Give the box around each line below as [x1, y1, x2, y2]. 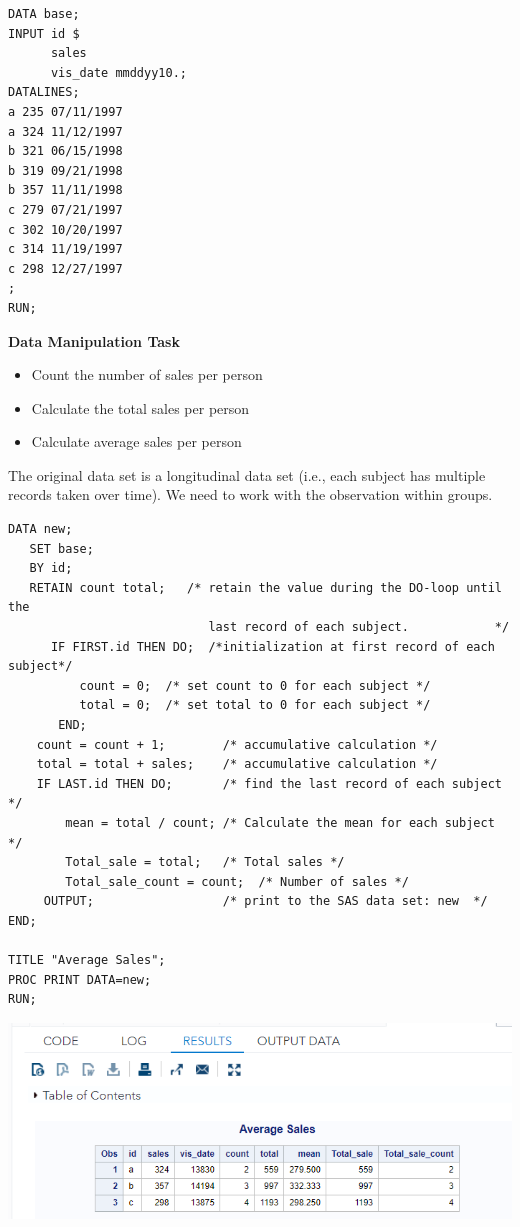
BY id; [29, 561, 73, 576]
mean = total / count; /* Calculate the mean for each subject [65, 815, 495, 830]
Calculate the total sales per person [31, 397, 250, 418]
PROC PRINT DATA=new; [8, 972, 152, 987]
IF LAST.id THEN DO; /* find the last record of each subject [36, 776, 502, 791]
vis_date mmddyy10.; [50, 65, 187, 80]
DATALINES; [8, 85, 80, 100]
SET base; [29, 541, 94, 556]
